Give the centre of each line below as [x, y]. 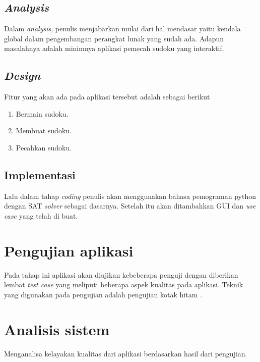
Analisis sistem [57, 329]
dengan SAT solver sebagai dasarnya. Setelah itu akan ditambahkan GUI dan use [130, 206]
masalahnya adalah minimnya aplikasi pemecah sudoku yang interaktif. [114, 48]
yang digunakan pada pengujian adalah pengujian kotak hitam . [103, 294]
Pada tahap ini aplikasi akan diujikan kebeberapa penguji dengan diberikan [121, 274]
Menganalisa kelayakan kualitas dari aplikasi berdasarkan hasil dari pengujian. [126, 353]
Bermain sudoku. [42, 113]
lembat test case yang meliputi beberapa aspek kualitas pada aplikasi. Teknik [124, 285]
